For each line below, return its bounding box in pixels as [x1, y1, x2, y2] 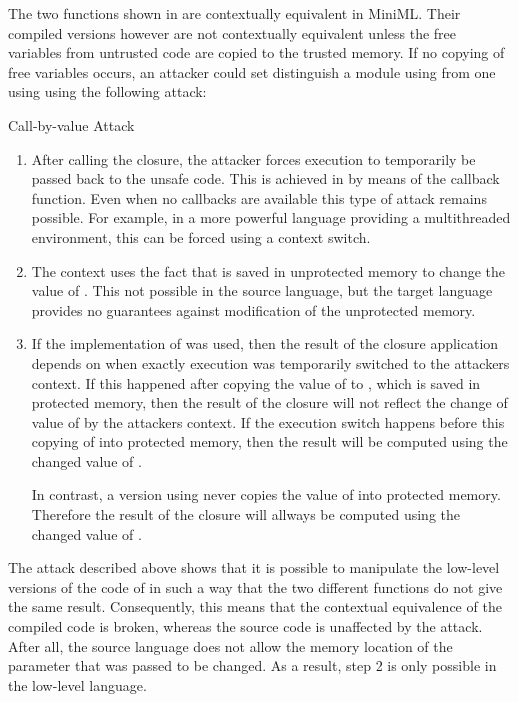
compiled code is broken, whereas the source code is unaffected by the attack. [8, 616, 483, 637]
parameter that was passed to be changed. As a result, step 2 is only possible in [8, 655, 497, 676]
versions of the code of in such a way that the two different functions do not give [8, 576, 503, 597]
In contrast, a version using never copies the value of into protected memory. [31, 484, 501, 505]
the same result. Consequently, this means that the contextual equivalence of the [8, 596, 502, 617]
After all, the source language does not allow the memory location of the [8, 635, 453, 656]
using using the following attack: [8, 81, 207, 102]
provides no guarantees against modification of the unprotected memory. [31, 299, 476, 320]
